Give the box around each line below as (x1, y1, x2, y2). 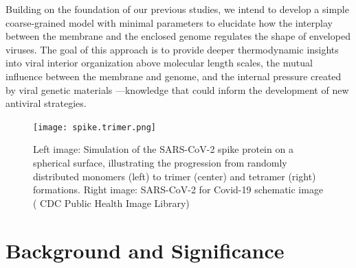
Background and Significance (5, 236, 285, 264)
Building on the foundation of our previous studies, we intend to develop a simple (5, 2, 349, 16)
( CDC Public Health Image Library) (33, 195, 190, 210)
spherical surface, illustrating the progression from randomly (33, 156, 287, 169)
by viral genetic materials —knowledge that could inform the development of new (5, 82, 349, 97)
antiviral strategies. (5, 96, 87, 110)
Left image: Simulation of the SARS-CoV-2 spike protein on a (33, 142, 293, 156)
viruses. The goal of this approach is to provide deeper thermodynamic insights (5, 42, 339, 56)
